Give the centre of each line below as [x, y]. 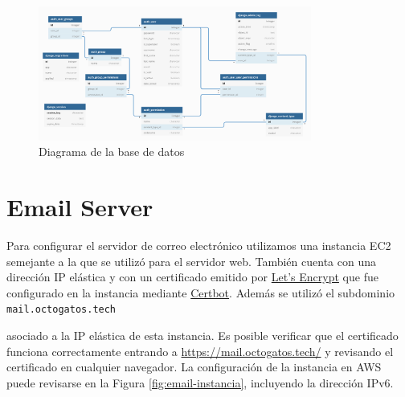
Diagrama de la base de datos [112, 151]
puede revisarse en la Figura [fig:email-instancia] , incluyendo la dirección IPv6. [200, 382]
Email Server [80, 206]
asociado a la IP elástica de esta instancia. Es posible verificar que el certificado [202, 335]
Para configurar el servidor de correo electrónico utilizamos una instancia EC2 [199, 245]
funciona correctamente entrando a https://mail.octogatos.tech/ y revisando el [200, 351]
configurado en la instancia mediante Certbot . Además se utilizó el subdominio [201, 292]
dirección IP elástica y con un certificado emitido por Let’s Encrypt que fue [192, 277]
